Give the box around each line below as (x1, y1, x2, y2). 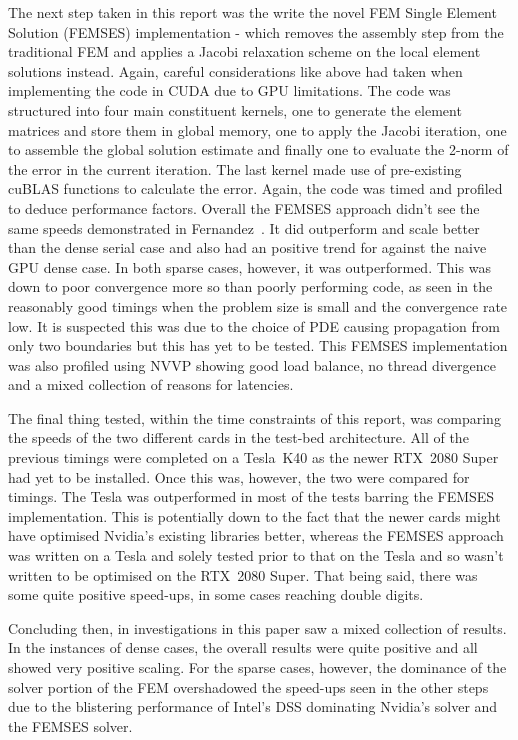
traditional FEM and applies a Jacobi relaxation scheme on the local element (8, 41, 481, 62)
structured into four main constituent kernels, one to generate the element (8, 99, 462, 120)
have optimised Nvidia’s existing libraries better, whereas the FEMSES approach (8, 525, 504, 546)
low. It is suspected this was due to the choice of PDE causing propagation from (8, 315, 500, 336)
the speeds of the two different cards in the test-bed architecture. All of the (8, 427, 469, 448)
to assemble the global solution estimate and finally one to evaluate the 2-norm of (8, 139, 509, 160)
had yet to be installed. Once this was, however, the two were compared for (8, 466, 470, 487)
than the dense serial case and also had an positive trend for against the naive (8, 237, 487, 258)
